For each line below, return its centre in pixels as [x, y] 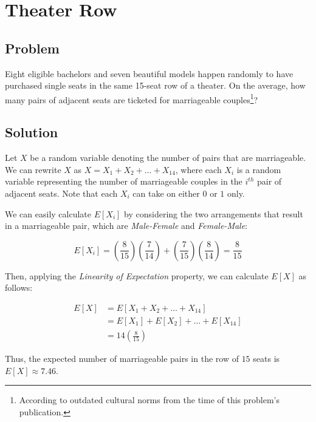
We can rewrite [33, 169]
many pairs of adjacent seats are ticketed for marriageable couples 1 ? [132, 98]
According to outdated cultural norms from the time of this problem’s [149, 400]
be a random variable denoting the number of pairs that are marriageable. [168, 158]
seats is [266, 359]
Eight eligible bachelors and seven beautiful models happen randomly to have [149, 73]
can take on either [166, 193]
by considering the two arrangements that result [214, 213]
